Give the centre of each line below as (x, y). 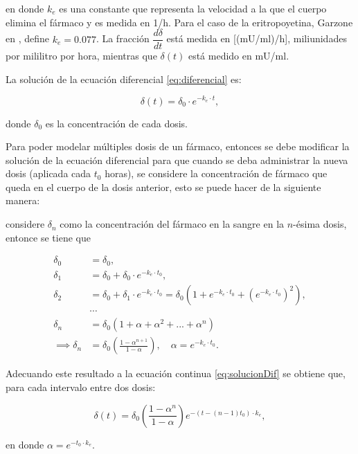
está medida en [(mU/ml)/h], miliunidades (257, 38)
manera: (23, 200)
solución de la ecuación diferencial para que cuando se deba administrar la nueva (177, 160)
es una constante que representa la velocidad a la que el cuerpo (193, 8)
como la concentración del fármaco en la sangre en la (172, 224)
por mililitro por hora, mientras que (81, 56)
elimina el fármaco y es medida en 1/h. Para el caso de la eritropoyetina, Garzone (179, 22)
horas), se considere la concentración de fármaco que (216, 173)
